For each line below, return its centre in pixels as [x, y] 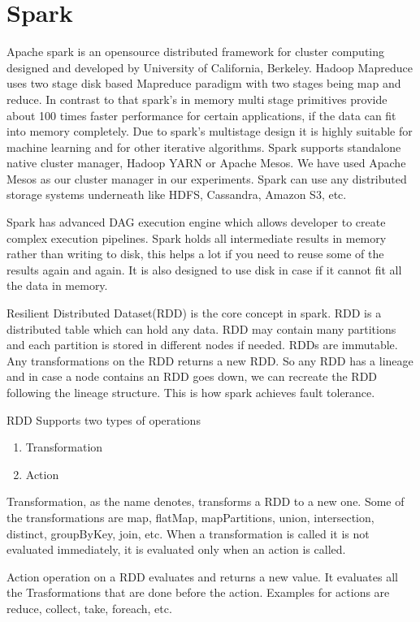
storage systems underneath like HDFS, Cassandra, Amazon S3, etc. [177, 194]
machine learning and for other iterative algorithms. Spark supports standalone [204, 147]
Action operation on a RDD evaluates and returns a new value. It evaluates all [202, 576]
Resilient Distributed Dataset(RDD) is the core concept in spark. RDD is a [194, 313]
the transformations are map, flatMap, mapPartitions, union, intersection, [191, 517]
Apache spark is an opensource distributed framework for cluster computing [196, 52]
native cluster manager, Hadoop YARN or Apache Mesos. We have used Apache [206, 163]
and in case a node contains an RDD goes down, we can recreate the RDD [192, 376]
